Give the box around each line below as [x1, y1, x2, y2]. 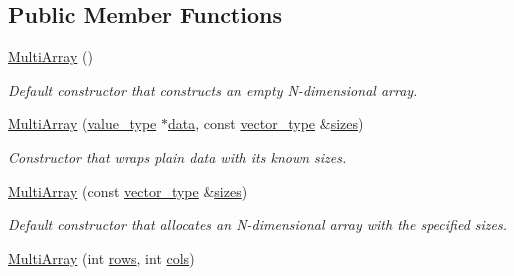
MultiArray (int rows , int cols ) [8, 247, 195, 268]
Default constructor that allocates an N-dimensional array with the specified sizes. [8, 214, 508, 235]
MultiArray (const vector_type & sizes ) [8, 180, 248, 201]
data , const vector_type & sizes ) [167, 113, 364, 134]
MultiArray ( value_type [8, 113, 157, 134]
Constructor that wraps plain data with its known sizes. [8, 146, 347, 167]
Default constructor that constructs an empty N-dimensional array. [8, 79, 418, 100]
